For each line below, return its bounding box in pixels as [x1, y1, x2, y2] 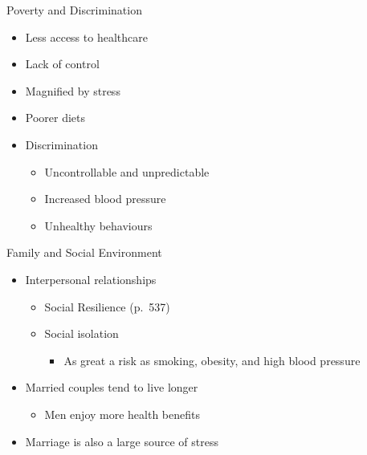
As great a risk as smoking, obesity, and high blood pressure [63, 351, 361, 368]
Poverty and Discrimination [6, 2, 142, 18]
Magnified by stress [25, 82, 120, 99]
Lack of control [25, 55, 100, 72]
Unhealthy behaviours [44, 217, 153, 234]
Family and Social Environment [6, 244, 162, 261]
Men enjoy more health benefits [44, 405, 200, 422]
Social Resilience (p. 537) [44, 298, 170, 315]
